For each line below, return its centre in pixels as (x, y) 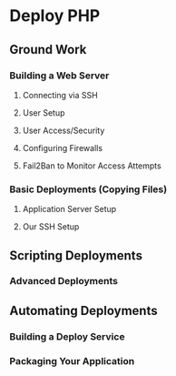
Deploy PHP (55, 16)
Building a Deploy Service (67, 336)
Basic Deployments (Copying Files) (88, 189)
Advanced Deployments (64, 281)
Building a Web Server (59, 76)
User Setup (44, 112)
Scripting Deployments (76, 255)
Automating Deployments (83, 310)
